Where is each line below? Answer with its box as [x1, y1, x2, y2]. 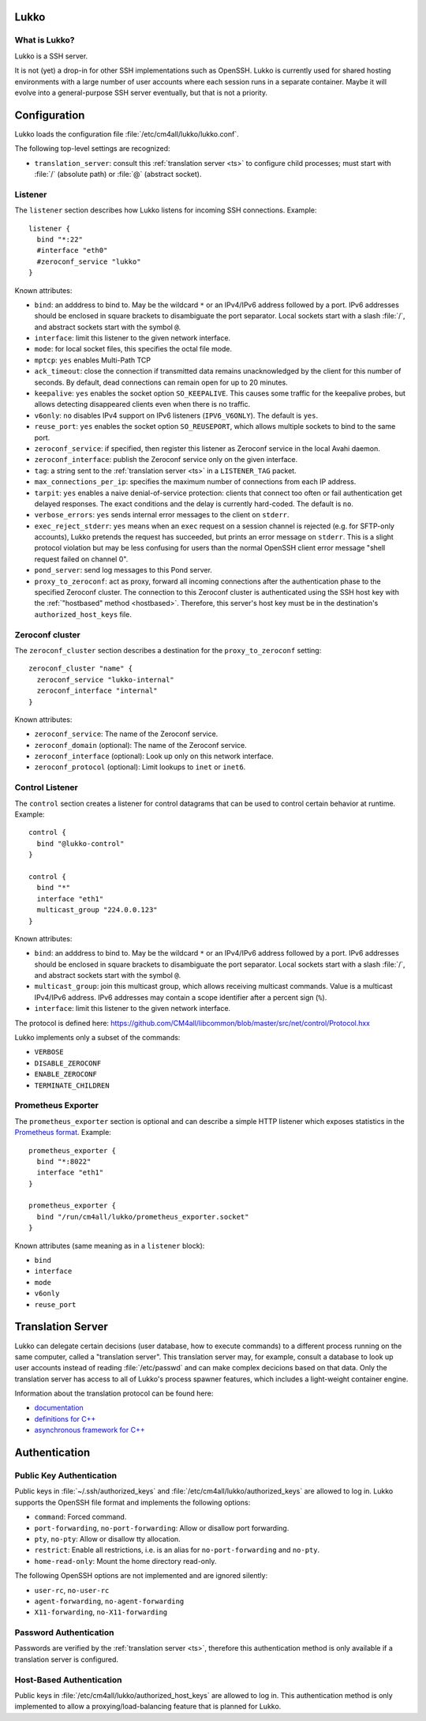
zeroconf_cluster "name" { [28, 664, 133, 673]
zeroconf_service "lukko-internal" [36, 675, 175, 684]
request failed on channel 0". [34, 554, 129, 564]
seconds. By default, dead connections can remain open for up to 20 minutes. [34, 378, 288, 387]
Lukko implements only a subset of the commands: [14, 1033, 181, 1043]
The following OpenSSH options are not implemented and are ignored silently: [14, 1571, 268, 1580]
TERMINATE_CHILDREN [34, 1080, 110, 1090]
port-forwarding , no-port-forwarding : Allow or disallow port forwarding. [34, 1523, 290, 1532]
